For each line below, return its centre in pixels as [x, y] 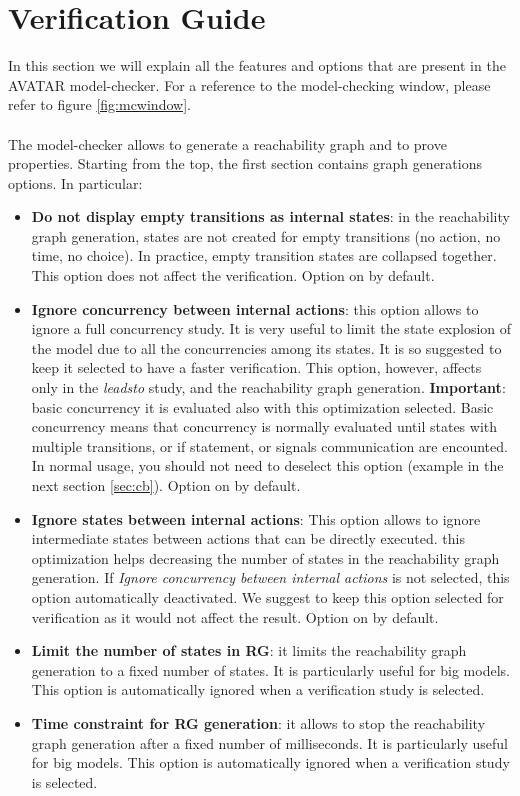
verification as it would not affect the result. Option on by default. [235, 616]
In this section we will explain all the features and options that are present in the [257, 65]
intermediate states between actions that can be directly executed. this [248, 538]
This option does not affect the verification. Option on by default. [233, 275]
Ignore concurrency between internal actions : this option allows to [255, 308]
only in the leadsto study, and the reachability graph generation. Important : [268, 387]
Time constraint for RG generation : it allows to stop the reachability [258, 722]
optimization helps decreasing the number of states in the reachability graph [265, 557]
